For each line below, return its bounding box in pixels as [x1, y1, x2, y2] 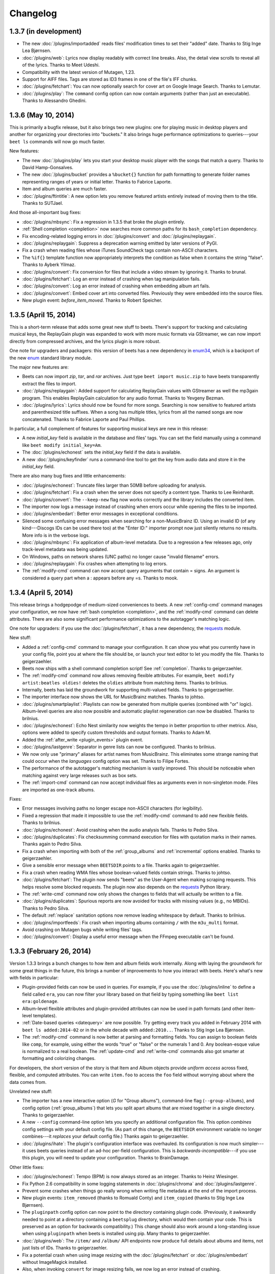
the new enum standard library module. [9, 355, 92, 361]
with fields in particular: [9, 975, 59, 981]
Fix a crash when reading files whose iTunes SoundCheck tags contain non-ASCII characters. [22, 247, 219, 253]
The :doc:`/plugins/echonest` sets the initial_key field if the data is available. [22, 449, 182, 456]
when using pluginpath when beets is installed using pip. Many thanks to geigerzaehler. [22, 1231, 211, 1237]
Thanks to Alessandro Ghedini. [22, 97, 87, 104]
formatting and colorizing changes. [22, 1055, 96, 1061]
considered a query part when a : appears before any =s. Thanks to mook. [22, 575, 178, 581]
